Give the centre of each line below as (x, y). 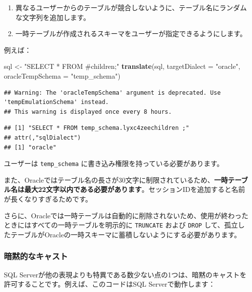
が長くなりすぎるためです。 (48, 198)
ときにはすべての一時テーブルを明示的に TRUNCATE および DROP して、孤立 (121, 225)
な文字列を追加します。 (53, 17)
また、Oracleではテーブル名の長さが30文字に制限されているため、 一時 (116, 179)
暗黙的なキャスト (36, 256)
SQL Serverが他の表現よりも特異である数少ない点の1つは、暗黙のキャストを (125, 274)
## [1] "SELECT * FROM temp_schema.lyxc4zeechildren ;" (97, 128)
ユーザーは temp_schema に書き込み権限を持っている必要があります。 (114, 163)
